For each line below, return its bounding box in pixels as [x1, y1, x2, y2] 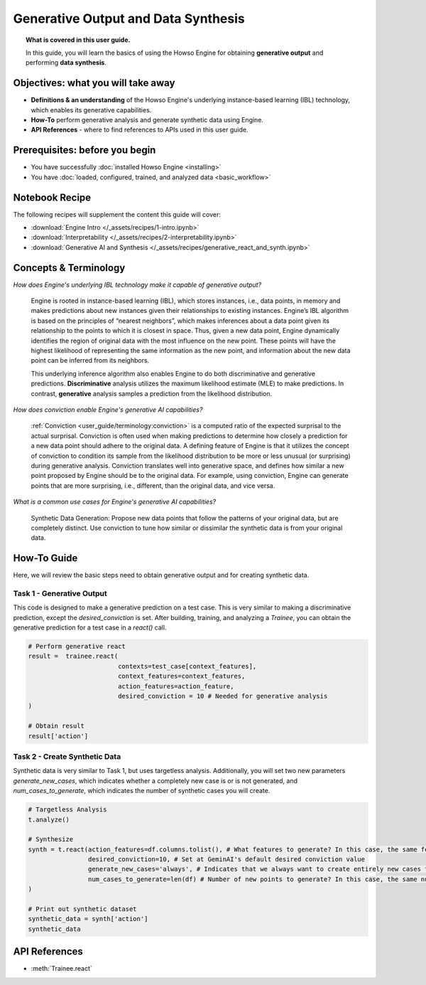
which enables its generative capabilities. [31, 105, 152, 114]
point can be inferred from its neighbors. [31, 356, 150, 365]
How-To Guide [13, 552, 78, 565]
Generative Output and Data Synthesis [13, 11, 245, 26]
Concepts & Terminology [13, 262, 126, 274]
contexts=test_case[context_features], [117, 662, 257, 670]
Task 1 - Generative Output [13, 588, 107, 598]
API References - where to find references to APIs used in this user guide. [31, 125, 248, 134]
